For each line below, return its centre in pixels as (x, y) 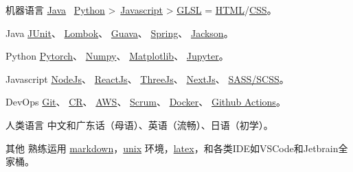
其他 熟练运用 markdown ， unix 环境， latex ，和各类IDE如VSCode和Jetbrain (172, 148)
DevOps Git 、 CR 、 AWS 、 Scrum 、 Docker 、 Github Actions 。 (146, 102)
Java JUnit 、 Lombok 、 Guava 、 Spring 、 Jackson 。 (119, 33)
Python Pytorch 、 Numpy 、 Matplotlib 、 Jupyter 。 (117, 56)
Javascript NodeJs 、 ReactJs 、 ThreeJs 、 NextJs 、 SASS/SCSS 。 (147, 78)
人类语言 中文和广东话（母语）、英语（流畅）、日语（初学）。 (139, 124)
